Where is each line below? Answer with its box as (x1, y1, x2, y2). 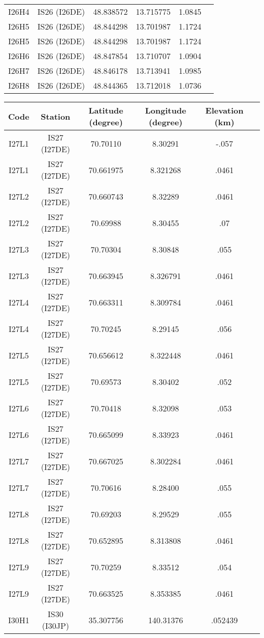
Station (41, 110, 71, 122)
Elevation (205, 104, 244, 116)
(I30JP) (42, 620, 70, 631)
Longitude (145, 104, 186, 116)
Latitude (88, 104, 123, 116)
